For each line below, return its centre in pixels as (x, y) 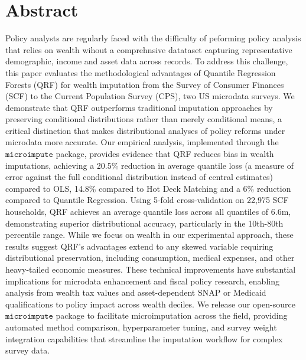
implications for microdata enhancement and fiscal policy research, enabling (142, 281)
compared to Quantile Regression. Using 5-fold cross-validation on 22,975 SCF (147, 200)
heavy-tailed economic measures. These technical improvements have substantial (151, 269)
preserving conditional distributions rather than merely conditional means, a (144, 119)
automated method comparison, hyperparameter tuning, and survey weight (141, 327)
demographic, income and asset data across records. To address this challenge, (147, 61)
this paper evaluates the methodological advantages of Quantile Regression (141, 72)
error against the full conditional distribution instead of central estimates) (139, 177)
